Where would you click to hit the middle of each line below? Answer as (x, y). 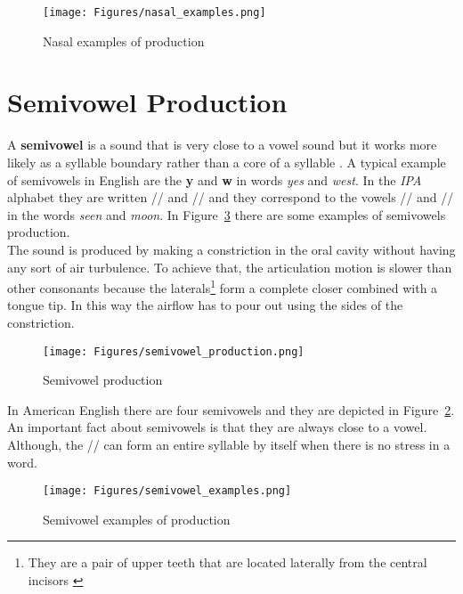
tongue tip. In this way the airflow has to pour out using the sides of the (205, 305)
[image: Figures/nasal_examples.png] (154, 12)
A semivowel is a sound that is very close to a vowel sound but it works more (222, 145)
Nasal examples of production (124, 41)
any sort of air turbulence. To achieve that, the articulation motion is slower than (230, 267)
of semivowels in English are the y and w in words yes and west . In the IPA (215, 179)
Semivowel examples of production (137, 519)
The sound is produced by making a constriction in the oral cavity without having (231, 249)
